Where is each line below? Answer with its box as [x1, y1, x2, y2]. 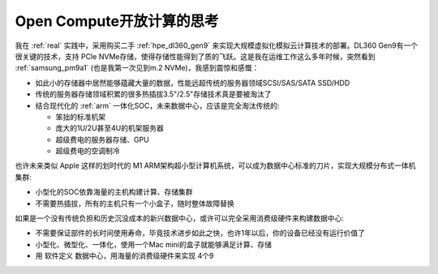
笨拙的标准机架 [55, 112, 105, 122]
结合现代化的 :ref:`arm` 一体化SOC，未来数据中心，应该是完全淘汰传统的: [35, 101, 280, 110]
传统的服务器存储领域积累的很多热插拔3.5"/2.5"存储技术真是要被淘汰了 [35, 89, 272, 99]
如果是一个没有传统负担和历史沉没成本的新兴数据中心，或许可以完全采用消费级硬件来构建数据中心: [15, 213, 345, 223]
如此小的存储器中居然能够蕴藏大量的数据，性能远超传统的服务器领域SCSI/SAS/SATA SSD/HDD [35, 78, 350, 88]
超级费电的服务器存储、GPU [55, 135, 149, 144]
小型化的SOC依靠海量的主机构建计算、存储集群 [35, 187, 193, 197]
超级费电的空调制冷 [55, 146, 120, 156]
